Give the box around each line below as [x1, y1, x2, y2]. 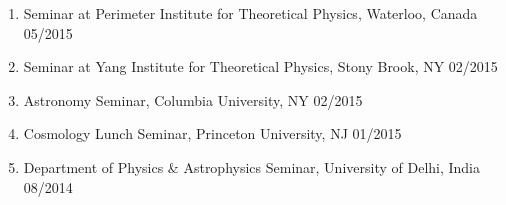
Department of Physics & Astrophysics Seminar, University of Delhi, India [23, 156, 481, 177]
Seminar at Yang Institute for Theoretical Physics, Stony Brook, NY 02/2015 [23, 56, 498, 77]
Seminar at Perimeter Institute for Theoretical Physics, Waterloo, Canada [23, 3, 478, 23]
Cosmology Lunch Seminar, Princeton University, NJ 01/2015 [23, 123, 402, 144]
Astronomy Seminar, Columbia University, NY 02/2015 [23, 89, 363, 110]
